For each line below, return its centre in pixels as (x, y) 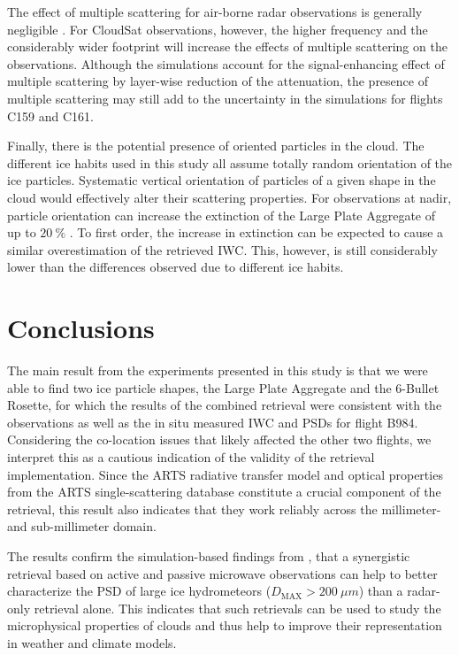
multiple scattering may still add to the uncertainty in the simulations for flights (225, 98)
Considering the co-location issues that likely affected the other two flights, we (219, 439)
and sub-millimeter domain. (82, 526)
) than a (381, 591)
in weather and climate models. (92, 642)
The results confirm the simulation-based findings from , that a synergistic (209, 555)
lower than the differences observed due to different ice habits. (176, 267)
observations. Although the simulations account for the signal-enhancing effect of (226, 63)
